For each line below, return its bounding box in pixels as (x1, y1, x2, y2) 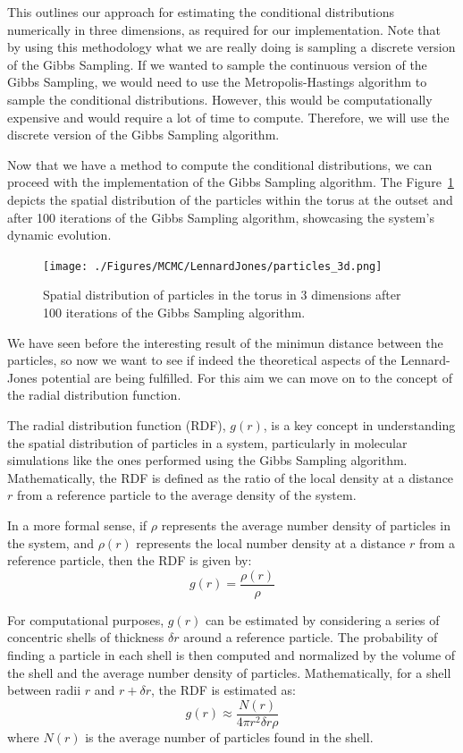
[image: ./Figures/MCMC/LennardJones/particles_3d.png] (43, 259, 383, 273)
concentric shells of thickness (7, 628, 164, 647)
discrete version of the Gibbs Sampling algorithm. (7, 125, 280, 144)
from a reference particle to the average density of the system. (16, 486, 357, 504)
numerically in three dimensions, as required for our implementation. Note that (7, 20, 442, 38)
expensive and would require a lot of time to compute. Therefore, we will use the (7, 107, 450, 126)
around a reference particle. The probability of (183, 628, 438, 647)
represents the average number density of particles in (161, 515, 450, 534)
